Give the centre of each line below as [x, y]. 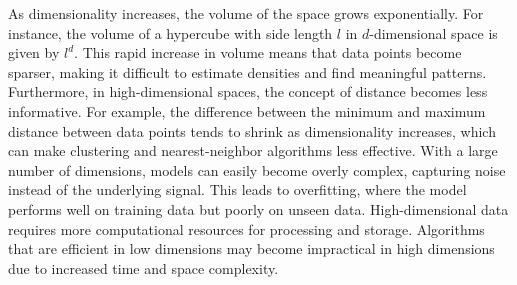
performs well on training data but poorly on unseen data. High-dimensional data [258, 208]
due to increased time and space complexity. [143, 267]
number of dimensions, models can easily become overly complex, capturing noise [257, 169]
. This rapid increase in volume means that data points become [268, 52]
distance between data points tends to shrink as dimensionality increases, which [252, 130]
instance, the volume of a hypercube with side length [170, 32]
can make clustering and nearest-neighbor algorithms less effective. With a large [253, 150]
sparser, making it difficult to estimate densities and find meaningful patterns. [247, 71]
